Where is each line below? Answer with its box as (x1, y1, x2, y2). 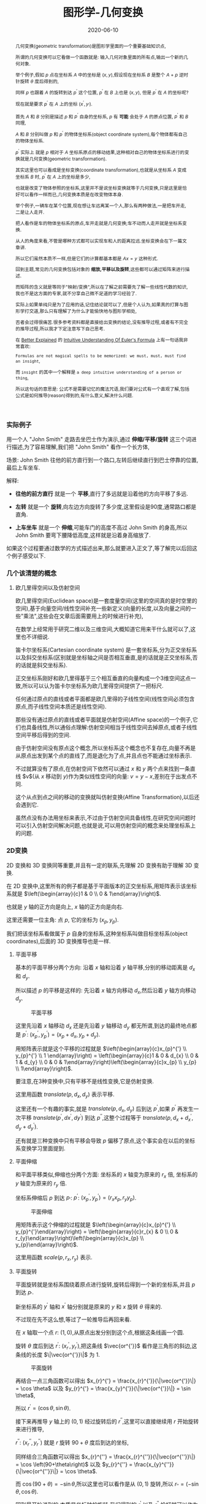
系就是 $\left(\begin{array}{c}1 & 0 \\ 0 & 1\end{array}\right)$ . (6, 890, 161, 897)
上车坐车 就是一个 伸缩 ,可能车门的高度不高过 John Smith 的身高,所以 (15, 524, 188, 531)
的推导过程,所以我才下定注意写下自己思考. (15, 326, 105, 332)
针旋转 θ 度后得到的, (15, 78, 59, 85)
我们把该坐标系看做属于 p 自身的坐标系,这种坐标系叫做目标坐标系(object (6, 930, 188, 938)
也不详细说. (20, 633, 50, 641)
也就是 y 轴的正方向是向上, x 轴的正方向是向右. (6, 903, 124, 910)
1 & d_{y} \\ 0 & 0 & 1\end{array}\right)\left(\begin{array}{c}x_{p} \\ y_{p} (15, 1058, 197, 1065)
